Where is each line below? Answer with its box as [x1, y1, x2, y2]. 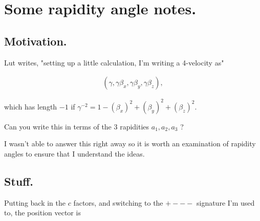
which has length [4, 101, 57, 112]
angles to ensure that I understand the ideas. [4, 148, 145, 159]
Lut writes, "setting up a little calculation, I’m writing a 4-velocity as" [4, 57, 224, 68]
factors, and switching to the [73, 197, 163, 208]
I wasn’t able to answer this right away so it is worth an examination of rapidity [4, 138, 256, 149]
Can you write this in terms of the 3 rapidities [4, 121, 149, 131]
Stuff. [4, 173, 34, 189]
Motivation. [4, 33, 67, 49]
